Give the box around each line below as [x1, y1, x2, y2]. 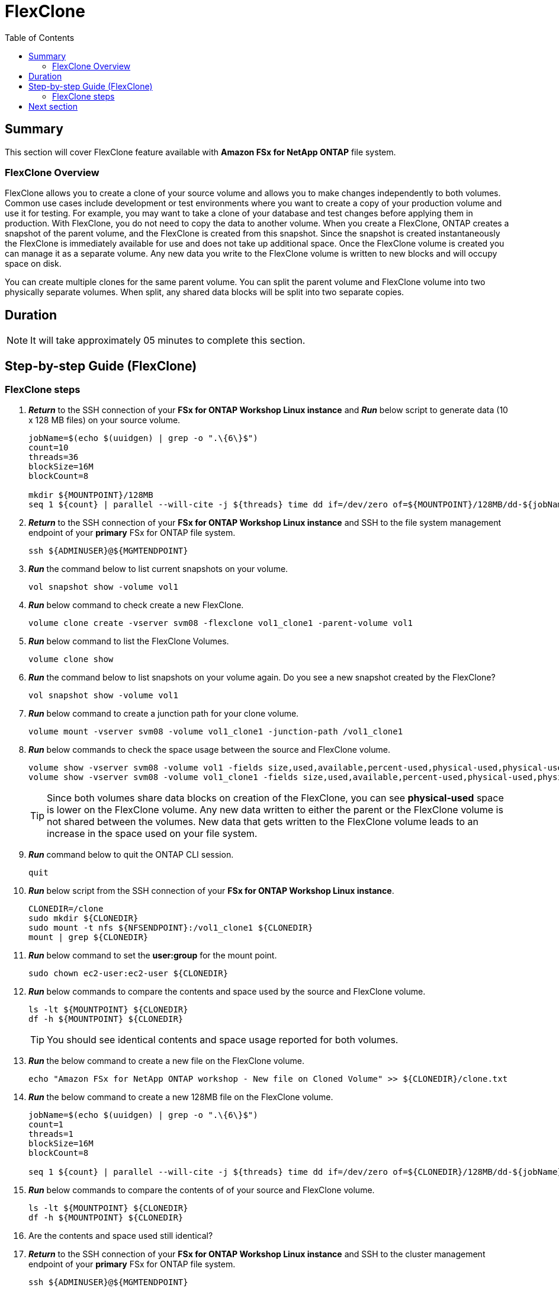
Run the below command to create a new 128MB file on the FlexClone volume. [28, 1092, 333, 1103]
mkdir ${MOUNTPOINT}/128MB [28, 490, 153, 500]
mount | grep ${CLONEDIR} [28, 932, 149, 942]
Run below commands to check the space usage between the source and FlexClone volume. [28, 744, 390, 755]
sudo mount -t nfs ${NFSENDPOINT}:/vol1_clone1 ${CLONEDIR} [28, 923, 313, 933]
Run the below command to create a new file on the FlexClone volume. [28, 1056, 304, 1066]
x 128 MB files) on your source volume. [28, 415, 181, 426]
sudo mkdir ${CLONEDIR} [28, 913, 139, 923]
